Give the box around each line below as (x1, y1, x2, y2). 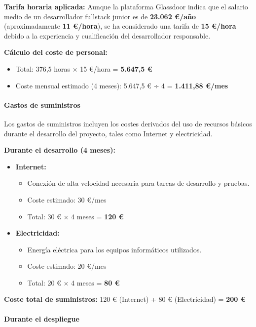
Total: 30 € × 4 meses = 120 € (27, 211, 124, 221)
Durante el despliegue (4, 313, 79, 324)
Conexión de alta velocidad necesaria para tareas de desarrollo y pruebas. (27, 178, 250, 188)
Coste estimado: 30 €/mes (27, 194, 107, 204)
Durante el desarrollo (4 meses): (4, 145, 115, 155)
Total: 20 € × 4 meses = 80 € (27, 277, 120, 287)
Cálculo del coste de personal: (4, 47, 108, 57)
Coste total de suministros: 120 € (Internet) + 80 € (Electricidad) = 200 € (4, 294, 246, 304)
